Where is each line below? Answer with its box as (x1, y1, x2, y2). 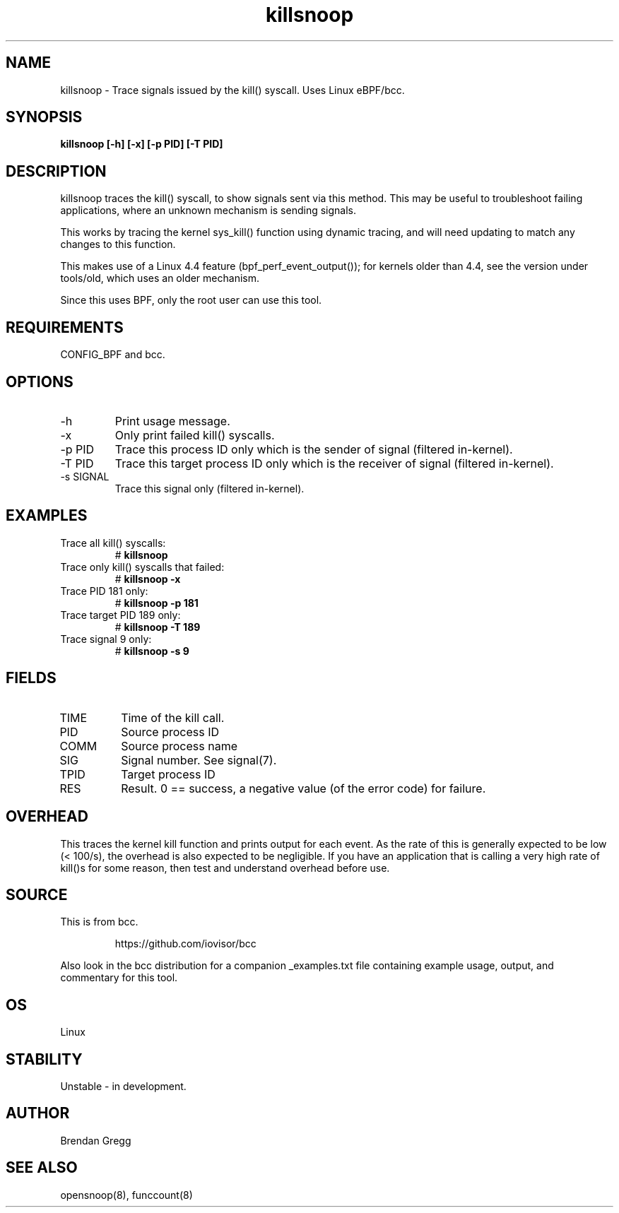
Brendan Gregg (60, 1134, 131, 1147)
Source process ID (121, 724, 220, 739)
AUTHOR (6, 1104, 70, 1123)
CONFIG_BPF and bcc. (60, 348, 165, 361)
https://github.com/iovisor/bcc (114, 937, 257, 950)
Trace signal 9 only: (60, 632, 152, 645)
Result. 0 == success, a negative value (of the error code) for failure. (121, 781, 486, 795)
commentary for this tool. (60, 971, 178, 984)
